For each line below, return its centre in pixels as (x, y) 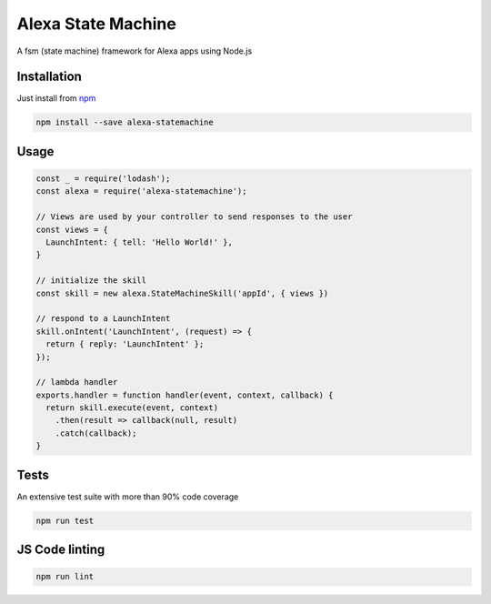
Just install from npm (56, 98)
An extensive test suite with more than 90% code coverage (128, 497)
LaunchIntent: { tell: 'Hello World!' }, (140, 242)
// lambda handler (77, 383)
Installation (49, 77)
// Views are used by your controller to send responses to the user (194, 217)
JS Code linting (61, 550)
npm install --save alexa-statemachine (125, 122)
